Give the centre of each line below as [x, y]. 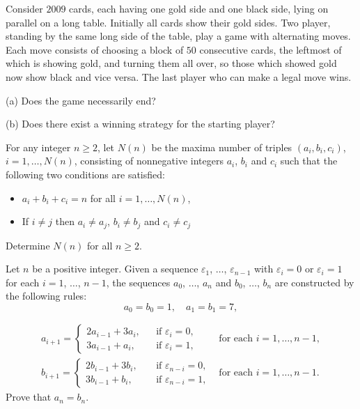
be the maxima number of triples [222, 147]
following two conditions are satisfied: [85, 174]
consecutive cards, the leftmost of [271, 49]
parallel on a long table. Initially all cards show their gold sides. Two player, [168, 22]
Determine [28, 245]
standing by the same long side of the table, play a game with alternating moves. [178, 36]
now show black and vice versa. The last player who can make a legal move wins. [179, 76]
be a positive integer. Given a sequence [115, 269]
